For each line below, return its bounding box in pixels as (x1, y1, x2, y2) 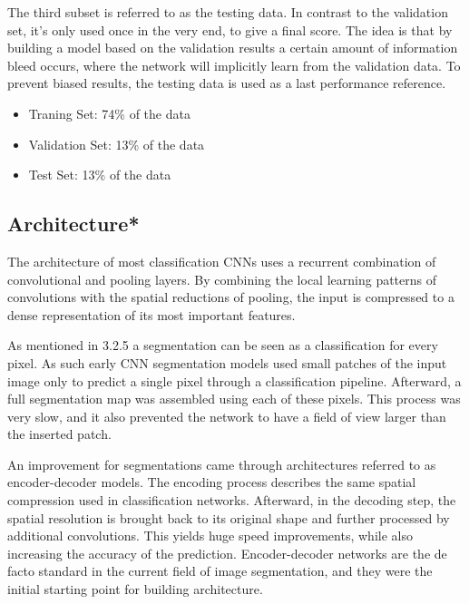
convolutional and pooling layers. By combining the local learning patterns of (7, 269, 437, 288)
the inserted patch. (7, 424, 112, 443)
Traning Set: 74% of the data (28, 103, 191, 122)
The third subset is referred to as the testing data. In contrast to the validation (7, 3, 448, 21)
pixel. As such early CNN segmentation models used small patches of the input (7, 353, 447, 372)
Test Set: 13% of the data (28, 165, 171, 184)
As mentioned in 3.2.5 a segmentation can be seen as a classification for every (7, 336, 438, 355)
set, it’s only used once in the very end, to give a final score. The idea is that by (7, 20, 453, 39)
